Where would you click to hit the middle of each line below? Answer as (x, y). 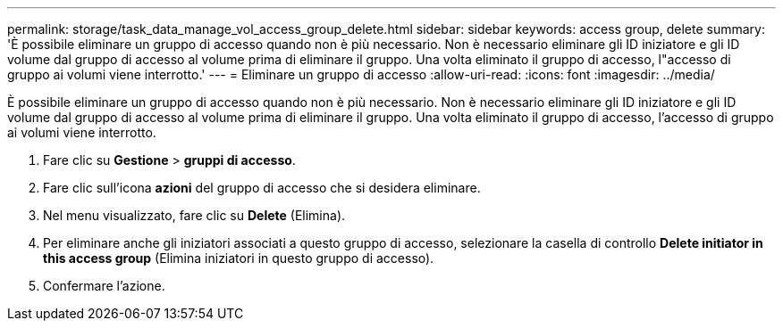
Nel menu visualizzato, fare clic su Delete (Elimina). (194, 215)
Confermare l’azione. (104, 286)
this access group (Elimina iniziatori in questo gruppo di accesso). (239, 258)
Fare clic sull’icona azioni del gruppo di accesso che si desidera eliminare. (262, 188)
